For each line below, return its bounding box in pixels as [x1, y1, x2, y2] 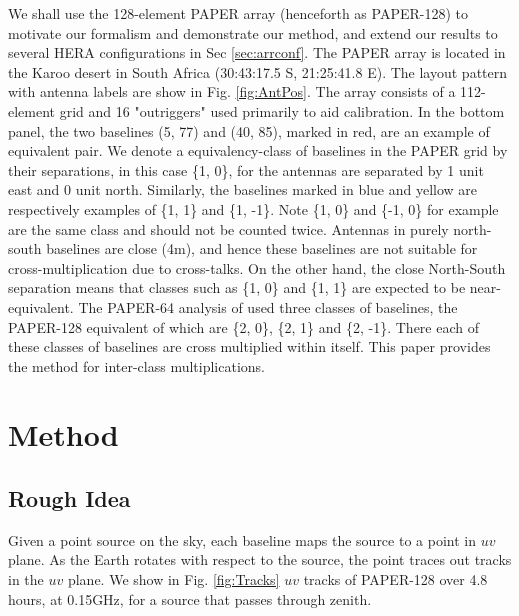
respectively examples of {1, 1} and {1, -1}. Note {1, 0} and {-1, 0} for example [8, 198, 499, 219]
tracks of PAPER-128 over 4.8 [303, 569, 488, 590]
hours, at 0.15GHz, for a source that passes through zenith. [8, 588, 372, 609]
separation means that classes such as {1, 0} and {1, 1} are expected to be [8, 277, 466, 298]
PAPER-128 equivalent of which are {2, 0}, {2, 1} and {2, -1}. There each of [8, 316, 480, 337]
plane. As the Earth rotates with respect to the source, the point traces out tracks [8, 549, 512, 570]
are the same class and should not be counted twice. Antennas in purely [8, 218, 449, 239]
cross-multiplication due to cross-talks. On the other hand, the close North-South [8, 257, 506, 278]
